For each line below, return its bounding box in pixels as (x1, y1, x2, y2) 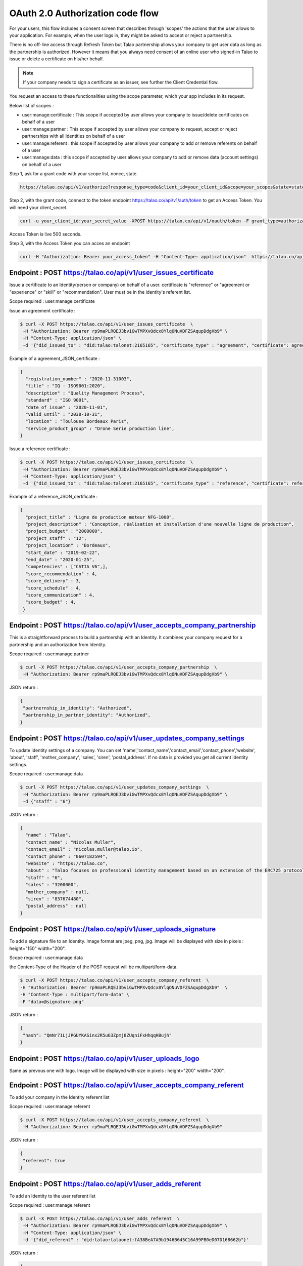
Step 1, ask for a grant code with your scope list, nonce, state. (9, 171, 138, 177)
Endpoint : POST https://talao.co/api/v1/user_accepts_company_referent (9, 1081, 244, 1089)
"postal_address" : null (25, 903, 87, 909)
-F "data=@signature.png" (20, 999, 84, 1005)
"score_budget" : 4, (25, 599, 76, 605)
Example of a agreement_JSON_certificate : (9, 355, 100, 362)
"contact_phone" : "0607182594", (25, 853, 108, 859)
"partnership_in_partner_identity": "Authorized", (23, 712, 151, 718)
